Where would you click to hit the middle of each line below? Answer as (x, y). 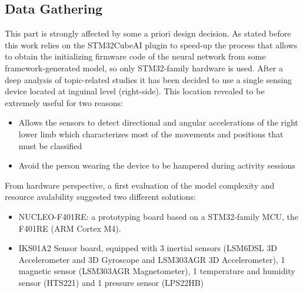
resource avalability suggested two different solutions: (100, 197)
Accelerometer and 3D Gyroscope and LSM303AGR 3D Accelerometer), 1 (152, 259)
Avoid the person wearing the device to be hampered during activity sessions (157, 165)
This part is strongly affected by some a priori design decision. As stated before (148, 33)
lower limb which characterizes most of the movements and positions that (151, 134)
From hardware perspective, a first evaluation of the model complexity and (140, 185)
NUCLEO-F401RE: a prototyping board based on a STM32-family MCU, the (159, 216)
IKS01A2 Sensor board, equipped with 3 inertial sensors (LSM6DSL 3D (148, 248)
